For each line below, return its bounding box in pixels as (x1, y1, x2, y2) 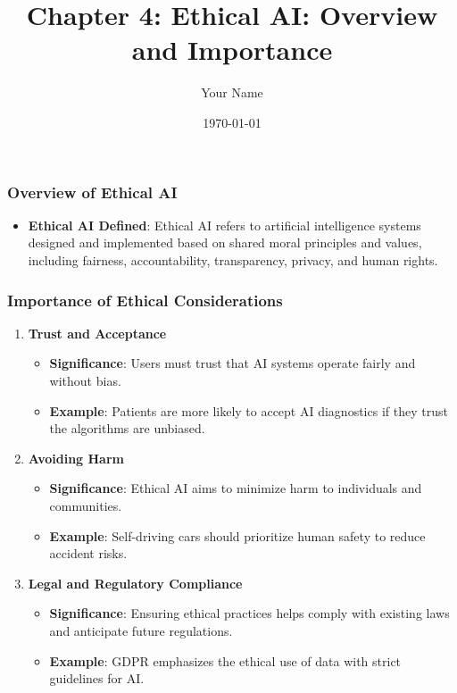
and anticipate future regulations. (49, 621, 233, 639)
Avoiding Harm (28, 448, 124, 467)
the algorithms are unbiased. (49, 419, 205, 438)
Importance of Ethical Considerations (7, 288, 283, 311)
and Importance (131, 31, 333, 68)
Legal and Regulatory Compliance (28, 573, 243, 592)
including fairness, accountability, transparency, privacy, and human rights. (28, 250, 438, 269)
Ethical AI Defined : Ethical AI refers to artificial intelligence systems (28, 215, 421, 234)
